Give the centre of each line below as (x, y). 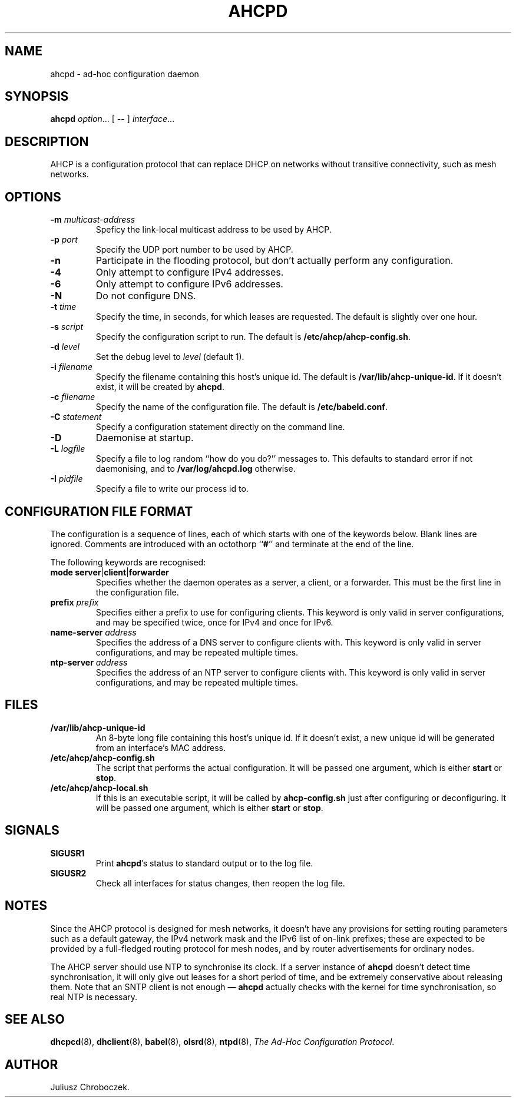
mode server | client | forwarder (110, 572)
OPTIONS (33, 197)
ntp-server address (89, 662)
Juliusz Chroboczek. (90, 1087)
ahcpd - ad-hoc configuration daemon (125, 74)
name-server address (93, 632)
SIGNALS (32, 830)
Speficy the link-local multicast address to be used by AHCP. (214, 230)
